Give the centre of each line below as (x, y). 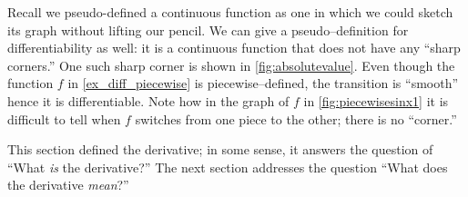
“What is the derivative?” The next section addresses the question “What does (228, 167)
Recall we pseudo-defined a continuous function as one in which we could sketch (230, 12)
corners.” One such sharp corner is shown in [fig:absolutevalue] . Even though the (231, 65)
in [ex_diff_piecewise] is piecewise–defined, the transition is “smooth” (263, 83)
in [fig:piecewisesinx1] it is (376, 100)
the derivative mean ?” (68, 185)
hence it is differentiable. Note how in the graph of (148, 100)
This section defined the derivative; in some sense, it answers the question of (220, 149)
